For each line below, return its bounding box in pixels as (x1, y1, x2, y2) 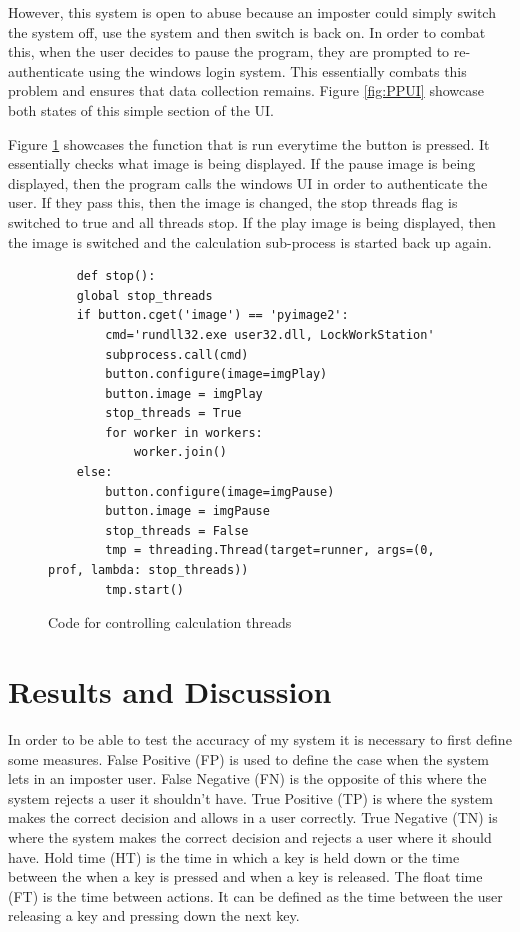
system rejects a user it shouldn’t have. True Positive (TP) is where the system (8, 787, 493, 808)
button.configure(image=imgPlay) (105, 367, 328, 382)
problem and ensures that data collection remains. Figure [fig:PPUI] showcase (8, 80, 484, 101)
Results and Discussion (8, 671, 332, 711)
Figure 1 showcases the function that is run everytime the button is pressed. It (8, 133, 490, 154)
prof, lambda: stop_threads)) (48, 563, 249, 578)
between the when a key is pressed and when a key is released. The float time (8, 866, 483, 887)
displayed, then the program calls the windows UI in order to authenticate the (8, 172, 488, 193)
